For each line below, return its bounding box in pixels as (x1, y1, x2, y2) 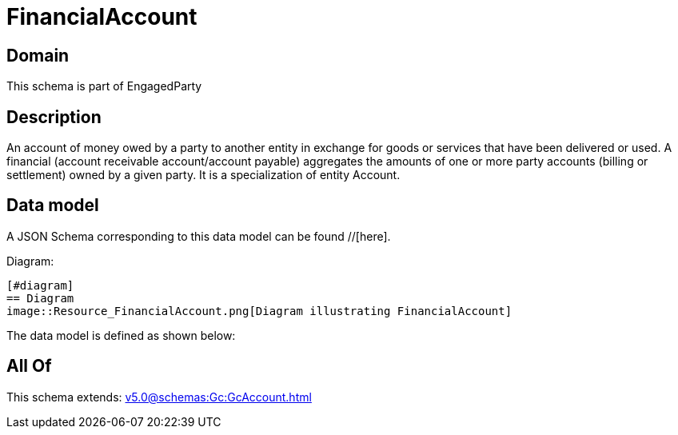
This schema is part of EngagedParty (6, 79, 202, 94)
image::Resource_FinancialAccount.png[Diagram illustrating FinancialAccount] (6, 304, 512, 317)
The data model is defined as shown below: (6, 328, 236, 342)
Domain (6, 45, 70, 66)
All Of (6, 356, 52, 377)
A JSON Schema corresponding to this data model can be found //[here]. (6, 229, 391, 243)
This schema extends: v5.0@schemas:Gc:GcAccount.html (6, 389, 312, 404)
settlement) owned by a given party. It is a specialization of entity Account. (6, 168, 401, 182)
